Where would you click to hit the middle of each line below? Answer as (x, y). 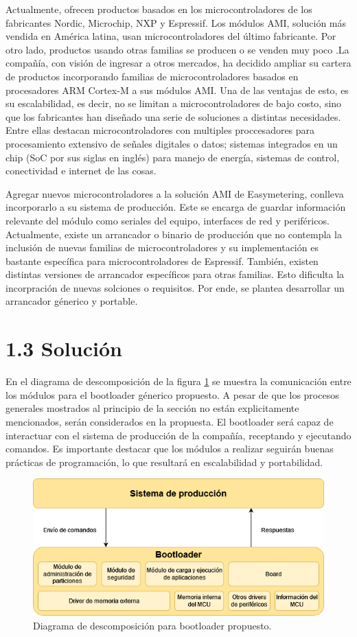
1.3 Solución (64, 348)
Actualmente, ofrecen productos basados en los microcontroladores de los (159, 9)
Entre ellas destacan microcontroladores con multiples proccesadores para (160, 130)
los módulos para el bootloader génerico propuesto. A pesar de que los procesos (172, 394)
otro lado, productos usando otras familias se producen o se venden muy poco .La (177, 49)
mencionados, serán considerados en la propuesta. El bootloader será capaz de (170, 421)
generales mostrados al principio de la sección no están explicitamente (152, 408)
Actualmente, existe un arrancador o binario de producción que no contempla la (174, 234)
